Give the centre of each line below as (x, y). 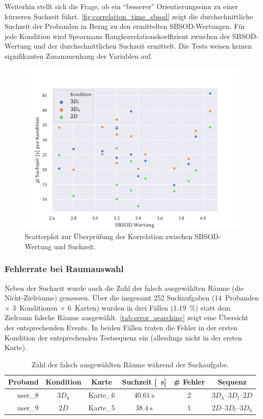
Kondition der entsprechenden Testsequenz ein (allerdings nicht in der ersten (123, 337)
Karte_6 (102, 395)
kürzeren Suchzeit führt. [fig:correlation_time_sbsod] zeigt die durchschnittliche (129, 16)
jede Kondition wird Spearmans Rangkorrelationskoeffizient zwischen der (117, 36)
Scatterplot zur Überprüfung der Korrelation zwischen (109, 236)
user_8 (28, 395)
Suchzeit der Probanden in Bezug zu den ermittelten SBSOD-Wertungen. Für (125, 26)
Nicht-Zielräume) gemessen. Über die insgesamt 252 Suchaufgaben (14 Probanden (132, 298)
